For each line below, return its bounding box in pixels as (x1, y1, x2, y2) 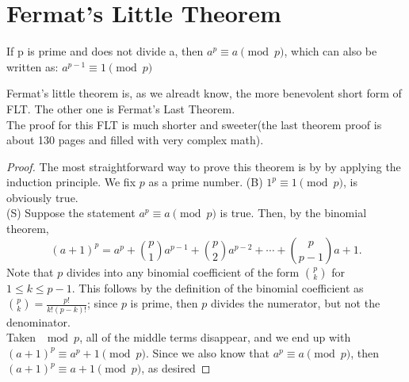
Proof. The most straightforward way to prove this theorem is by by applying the (6, 158, 401, 174)
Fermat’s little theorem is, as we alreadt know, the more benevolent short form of (6, 85, 402, 101)
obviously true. (6, 189, 78, 205)
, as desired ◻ (141, 360, 211, 376)
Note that (6, 263, 54, 280)
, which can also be (284, 43, 377, 59)
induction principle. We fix (6, 174, 136, 190)
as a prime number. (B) (148, 174, 263, 190)
